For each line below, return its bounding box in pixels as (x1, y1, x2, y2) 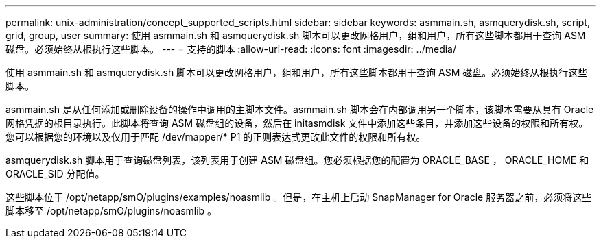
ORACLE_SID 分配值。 (5, 168, 105, 180)
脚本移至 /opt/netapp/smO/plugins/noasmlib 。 (5, 205, 217, 217)
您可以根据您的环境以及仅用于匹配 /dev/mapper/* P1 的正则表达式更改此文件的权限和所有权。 (5, 131, 426, 143)
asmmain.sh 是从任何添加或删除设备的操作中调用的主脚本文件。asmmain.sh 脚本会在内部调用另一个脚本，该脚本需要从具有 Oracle (5, 103, 594, 115)
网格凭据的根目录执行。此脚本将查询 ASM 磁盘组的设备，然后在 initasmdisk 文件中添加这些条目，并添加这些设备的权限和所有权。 (5, 117, 589, 129)
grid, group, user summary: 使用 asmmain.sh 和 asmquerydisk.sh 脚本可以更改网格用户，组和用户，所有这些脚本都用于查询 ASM (5, 29, 586, 41)
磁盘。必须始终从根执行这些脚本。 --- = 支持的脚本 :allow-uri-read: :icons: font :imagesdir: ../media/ (5, 43, 457, 55)
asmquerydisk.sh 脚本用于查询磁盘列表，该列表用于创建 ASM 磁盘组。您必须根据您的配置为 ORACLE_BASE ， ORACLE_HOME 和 (5, 154, 589, 166)
